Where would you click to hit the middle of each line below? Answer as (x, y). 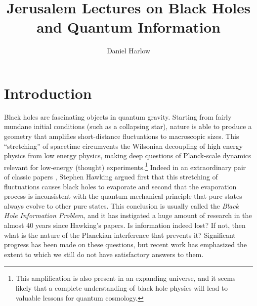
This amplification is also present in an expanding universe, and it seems (126, 278)
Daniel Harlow (128, 51)
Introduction (48, 93)
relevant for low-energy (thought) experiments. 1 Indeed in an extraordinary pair (125, 166)
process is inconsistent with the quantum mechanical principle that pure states (123, 196)
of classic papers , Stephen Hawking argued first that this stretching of (111, 177)
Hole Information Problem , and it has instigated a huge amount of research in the (128, 215)
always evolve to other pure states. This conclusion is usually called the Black (122, 205)
